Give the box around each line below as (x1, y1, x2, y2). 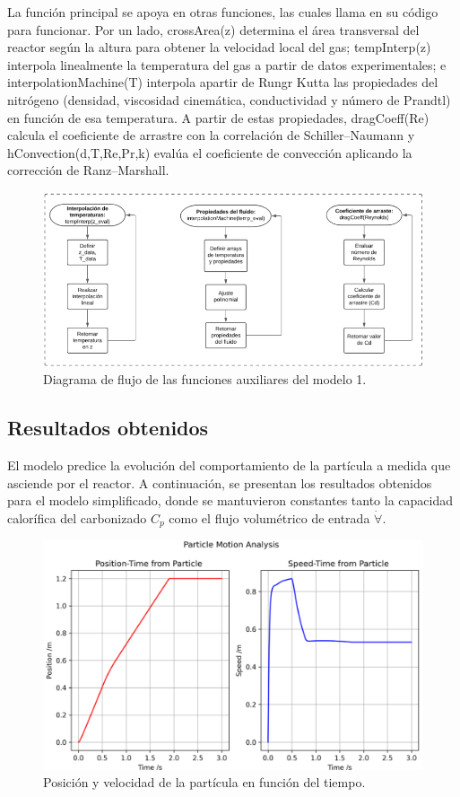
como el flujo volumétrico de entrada (169, 508, 370, 527)
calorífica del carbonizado (7, 508, 147, 527)
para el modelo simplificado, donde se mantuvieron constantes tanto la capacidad (7, 491, 453, 510)
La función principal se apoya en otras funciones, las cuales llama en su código (7, 3, 438, 21)
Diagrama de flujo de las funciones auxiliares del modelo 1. (43, 370, 367, 389)
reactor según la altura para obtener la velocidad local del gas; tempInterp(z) (7, 38, 431, 57)
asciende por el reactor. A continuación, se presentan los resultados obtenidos (7, 473, 432, 492)
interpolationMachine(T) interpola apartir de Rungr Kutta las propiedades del (7, 73, 438, 92)
